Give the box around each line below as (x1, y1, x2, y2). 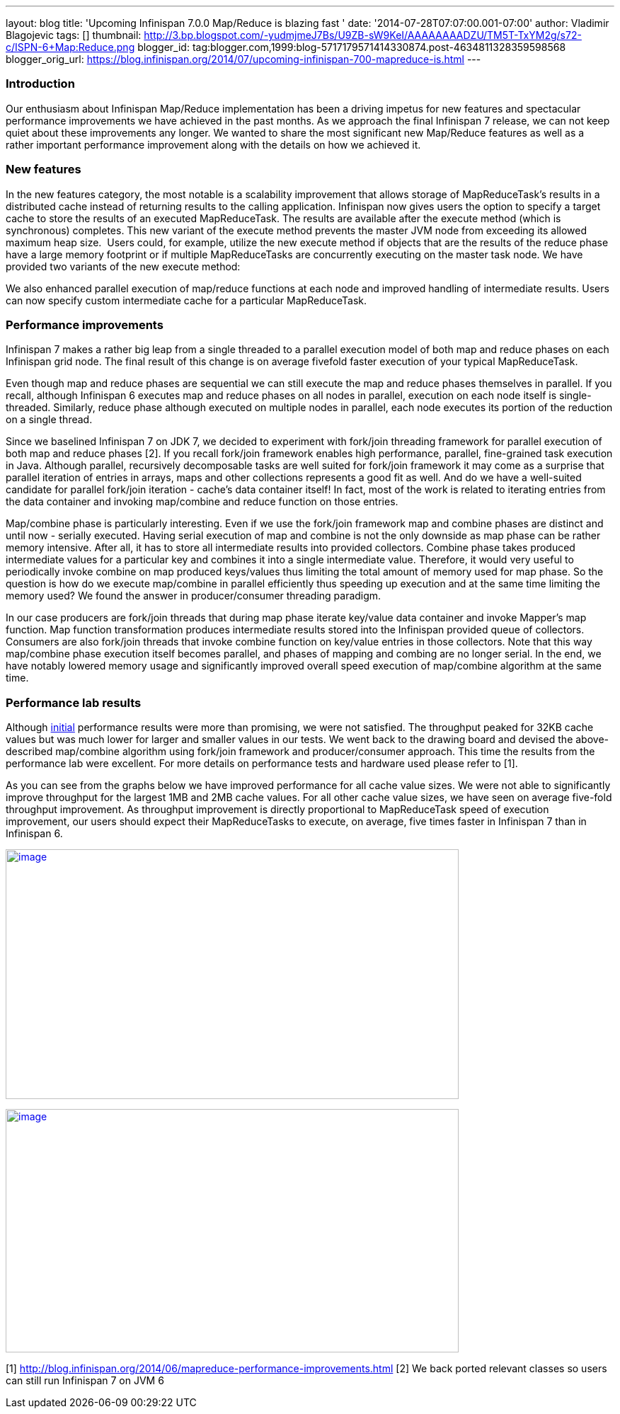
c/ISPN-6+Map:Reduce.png (6, 41, 135, 53)
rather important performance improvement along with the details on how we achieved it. (6, 138, 421, 151)
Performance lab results (6, 695, 142, 710)
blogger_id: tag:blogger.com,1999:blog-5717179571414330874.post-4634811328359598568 (137, 41, 566, 53)
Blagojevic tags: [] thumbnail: (6, 29, 142, 41)
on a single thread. (6, 413, 93, 426)
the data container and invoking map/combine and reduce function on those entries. (6, 495, 398, 508)
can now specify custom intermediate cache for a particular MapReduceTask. (6, 294, 367, 306)
